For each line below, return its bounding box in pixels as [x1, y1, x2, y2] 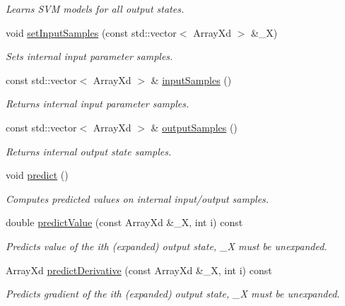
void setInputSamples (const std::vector [6, 25, 177, 40]
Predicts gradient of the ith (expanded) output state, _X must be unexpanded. [6, 286, 340, 301]
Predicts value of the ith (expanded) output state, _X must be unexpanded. [6, 238, 327, 253]
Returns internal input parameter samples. [6, 96, 189, 111]
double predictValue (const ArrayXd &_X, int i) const [6, 215, 243, 230]
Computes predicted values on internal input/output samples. [6, 191, 269, 206]
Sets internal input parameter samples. [6, 49, 173, 64]
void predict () [6, 167, 69, 182]
